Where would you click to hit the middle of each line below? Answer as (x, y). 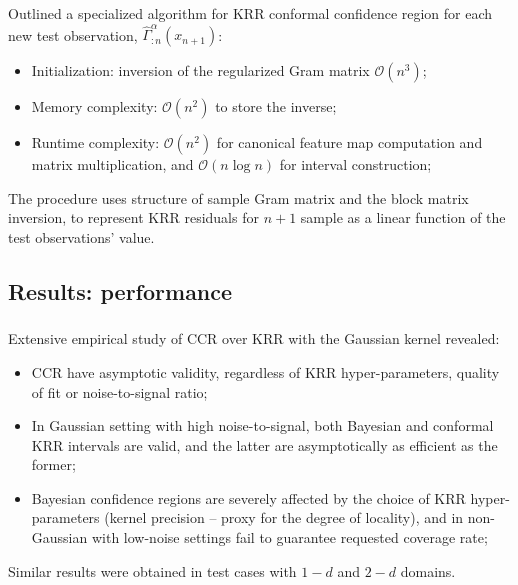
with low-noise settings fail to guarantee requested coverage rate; (289, 537)
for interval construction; (355, 164)
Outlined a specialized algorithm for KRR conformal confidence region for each (250, 12)
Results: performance (120, 291)
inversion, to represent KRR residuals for (133, 217)
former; (53, 464)
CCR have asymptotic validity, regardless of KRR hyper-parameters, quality (265, 371)
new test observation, (73, 34)
